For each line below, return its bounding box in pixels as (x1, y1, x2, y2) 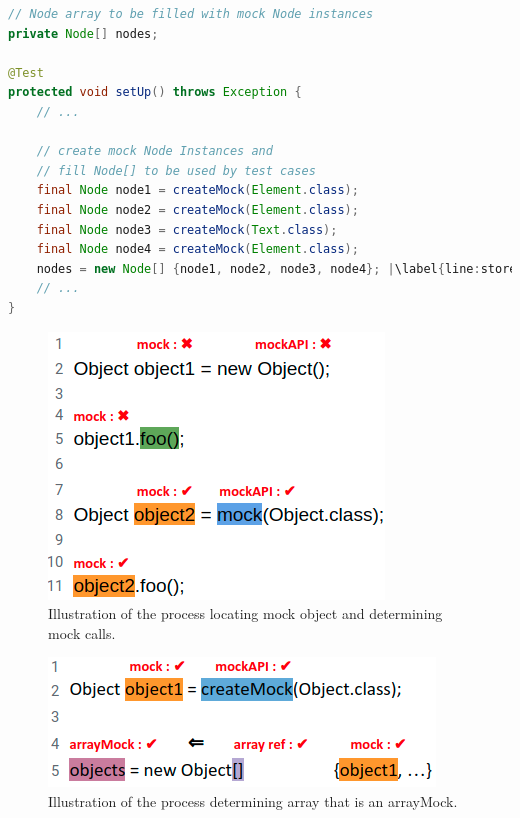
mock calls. (48, 622, 116, 643)
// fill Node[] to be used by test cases (36, 163, 316, 178)
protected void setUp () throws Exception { (8, 85, 302, 100)
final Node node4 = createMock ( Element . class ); (36, 242, 359, 257)
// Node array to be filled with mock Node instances (8, 7, 374, 21)
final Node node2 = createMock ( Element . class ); (36, 202, 359, 217)
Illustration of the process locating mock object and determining (48, 603, 443, 624)
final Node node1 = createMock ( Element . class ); (36, 183, 359, 198)
